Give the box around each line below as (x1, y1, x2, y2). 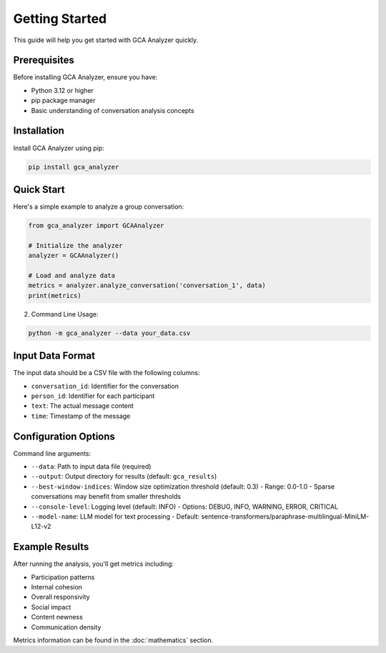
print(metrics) (28, 291, 81, 299)
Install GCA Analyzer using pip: (13, 144, 105, 152)
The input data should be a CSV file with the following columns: (13, 369, 200, 377)
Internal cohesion (31, 583, 82, 592)
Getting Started (13, 11, 107, 26)
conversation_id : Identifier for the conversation (31, 382, 179, 390)
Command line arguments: (13, 449, 91, 457)
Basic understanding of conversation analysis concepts (31, 106, 194, 114)
